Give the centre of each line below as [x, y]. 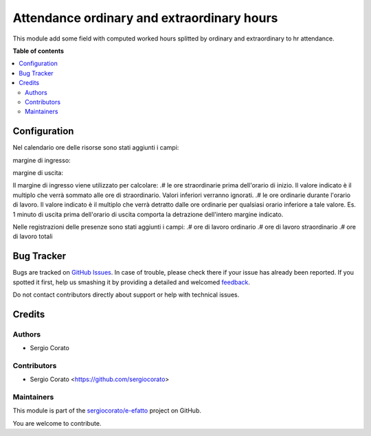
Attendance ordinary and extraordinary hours [145, 18]
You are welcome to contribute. [57, 423]
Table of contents [38, 51]
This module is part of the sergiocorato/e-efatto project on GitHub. [107, 411]
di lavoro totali [33, 236]
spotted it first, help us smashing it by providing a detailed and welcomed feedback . [132, 282]
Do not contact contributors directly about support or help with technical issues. [126, 295]
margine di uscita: [38, 172]
